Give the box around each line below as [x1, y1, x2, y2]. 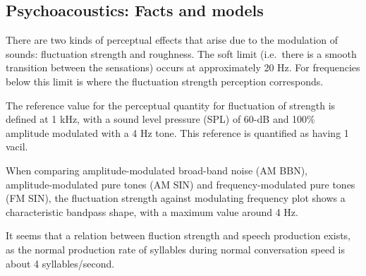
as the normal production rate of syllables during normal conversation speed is [6, 241, 345, 256]
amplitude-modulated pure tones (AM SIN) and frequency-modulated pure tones [6, 176, 355, 191]
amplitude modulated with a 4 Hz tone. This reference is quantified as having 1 [6, 125, 349, 140]
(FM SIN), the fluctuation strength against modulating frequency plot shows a [6, 191, 346, 205]
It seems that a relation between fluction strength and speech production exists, [6, 228, 351, 243]
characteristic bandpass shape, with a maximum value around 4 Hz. [6, 204, 298, 219]
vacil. [6, 139, 28, 154]
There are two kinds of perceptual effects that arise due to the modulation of [6, 32, 338, 47]
